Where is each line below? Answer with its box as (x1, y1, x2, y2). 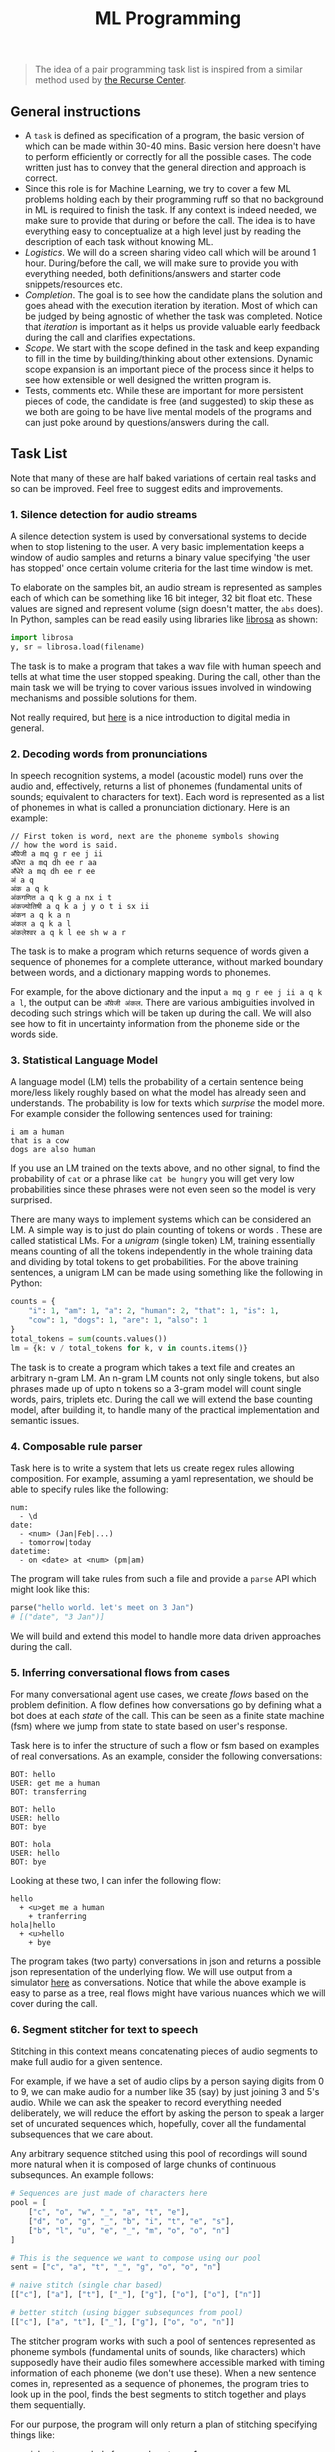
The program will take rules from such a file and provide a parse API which (10, 1573, 317, 1584)
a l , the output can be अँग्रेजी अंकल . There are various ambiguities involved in (10, 997, 315, 1009)
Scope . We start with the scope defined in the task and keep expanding (24, 342, 320, 354)
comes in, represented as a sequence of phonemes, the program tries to (10, 2377, 310, 2389)
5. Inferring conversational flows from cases (10, 1665, 230, 1679)
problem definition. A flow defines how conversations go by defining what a (10, 1699, 322, 1711)
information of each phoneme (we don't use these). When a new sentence (10, 2367, 317, 2379)
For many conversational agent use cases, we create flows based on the (10, 1688, 309, 1701)
